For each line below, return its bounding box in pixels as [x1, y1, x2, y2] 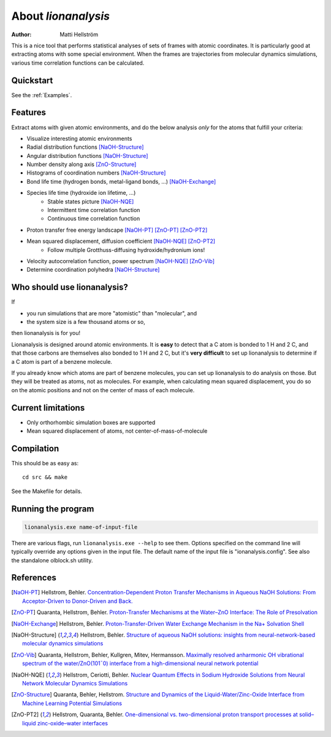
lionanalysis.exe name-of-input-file [24, 523, 138, 530]
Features [11, 108, 46, 118]
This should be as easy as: [11, 460, 79, 467]
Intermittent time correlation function [47, 207, 140, 214]
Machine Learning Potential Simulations [22, 700, 123, 707]
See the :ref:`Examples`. [11, 91, 72, 98]
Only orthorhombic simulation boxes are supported [26, 419, 156, 426]
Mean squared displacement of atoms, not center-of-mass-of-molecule [26, 427, 208, 435]
